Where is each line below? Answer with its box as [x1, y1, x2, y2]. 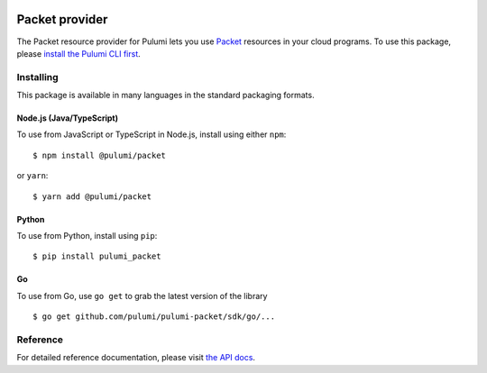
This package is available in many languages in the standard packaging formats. [16, 90, 315, 101]
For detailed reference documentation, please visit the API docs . [16, 352, 256, 363]
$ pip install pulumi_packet [32, 251, 161, 261]
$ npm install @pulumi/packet [32, 150, 167, 160]
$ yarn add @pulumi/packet [32, 191, 152, 202]
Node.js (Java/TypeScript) [16, 113, 119, 123]
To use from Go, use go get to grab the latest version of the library [16, 290, 268, 301]
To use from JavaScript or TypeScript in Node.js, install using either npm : [16, 129, 287, 140]
